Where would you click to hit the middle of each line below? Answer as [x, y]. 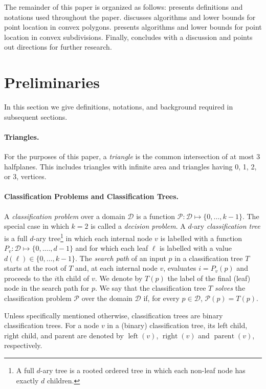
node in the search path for [47, 288]
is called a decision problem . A [138, 226]
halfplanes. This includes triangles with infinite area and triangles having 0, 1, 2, [130, 166]
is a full [16, 238]
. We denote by [119, 278]
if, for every [161, 298]
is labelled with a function [201, 238]
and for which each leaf [112, 248]
